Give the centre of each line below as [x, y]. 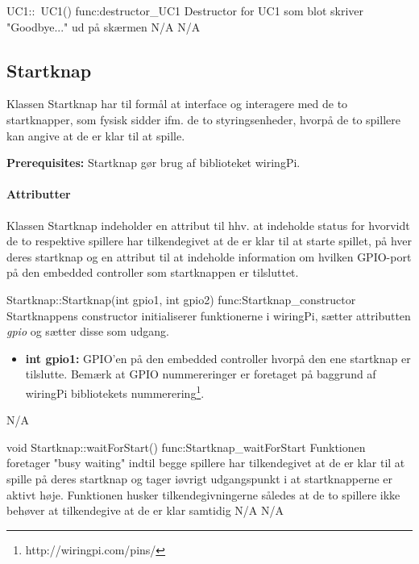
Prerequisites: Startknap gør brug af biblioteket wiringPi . [153, 163]
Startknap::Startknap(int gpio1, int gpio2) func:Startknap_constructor [181, 299]
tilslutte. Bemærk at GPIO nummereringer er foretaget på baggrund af [201, 374]
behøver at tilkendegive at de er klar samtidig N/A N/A [145, 510]
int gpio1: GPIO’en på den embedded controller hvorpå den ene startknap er [218, 358]
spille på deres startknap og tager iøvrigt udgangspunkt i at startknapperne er [200, 478]
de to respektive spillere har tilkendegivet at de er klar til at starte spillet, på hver [209, 241]
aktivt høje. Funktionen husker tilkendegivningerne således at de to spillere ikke [203, 494]
